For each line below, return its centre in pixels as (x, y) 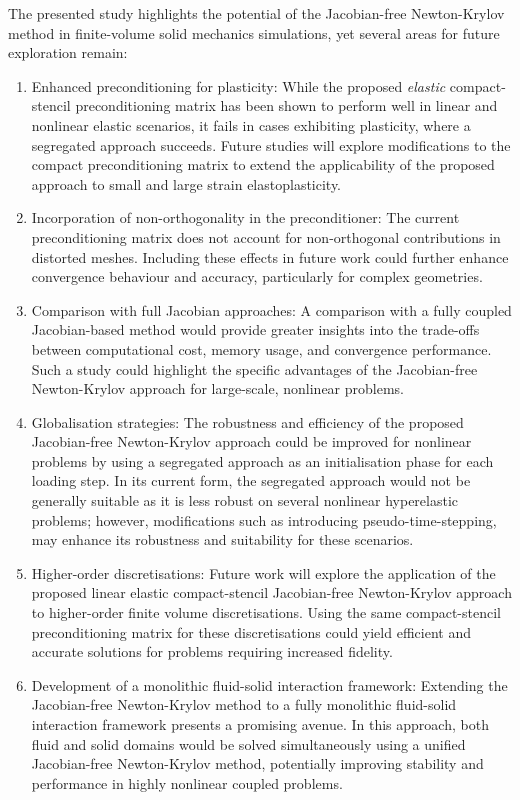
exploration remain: (68, 52)
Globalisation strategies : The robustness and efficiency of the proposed (247, 421)
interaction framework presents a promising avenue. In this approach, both (260, 724)
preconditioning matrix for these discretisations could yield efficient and (251, 631)
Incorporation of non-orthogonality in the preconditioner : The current (245, 217)
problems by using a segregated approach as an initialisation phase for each (262, 460)
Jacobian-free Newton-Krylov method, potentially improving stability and (257, 763)
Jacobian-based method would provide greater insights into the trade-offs (255, 329)
